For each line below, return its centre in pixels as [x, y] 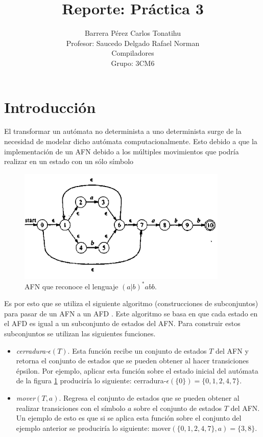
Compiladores [133, 53]
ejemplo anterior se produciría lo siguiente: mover [93, 428]
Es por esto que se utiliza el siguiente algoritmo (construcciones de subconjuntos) [131, 303]
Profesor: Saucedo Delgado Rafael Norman [133, 43]
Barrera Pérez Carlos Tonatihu [133, 33]
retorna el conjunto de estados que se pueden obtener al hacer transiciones [132, 361]
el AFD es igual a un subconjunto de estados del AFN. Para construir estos [122, 323]
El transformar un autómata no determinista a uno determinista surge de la [123, 131]
